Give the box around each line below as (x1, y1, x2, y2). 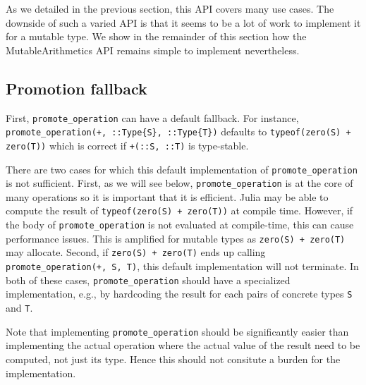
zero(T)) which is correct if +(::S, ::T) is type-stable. (6, 137, 249, 152)
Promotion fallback (6, 77, 147, 99)
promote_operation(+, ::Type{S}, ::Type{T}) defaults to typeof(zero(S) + (6, 124, 351, 139)
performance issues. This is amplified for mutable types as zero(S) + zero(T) (6, 231, 346, 245)
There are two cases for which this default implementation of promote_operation (6, 161, 358, 176)
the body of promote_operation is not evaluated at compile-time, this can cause (6, 217, 354, 232)
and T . (6, 300, 33, 315)
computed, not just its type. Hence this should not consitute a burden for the (6, 351, 341, 366)
